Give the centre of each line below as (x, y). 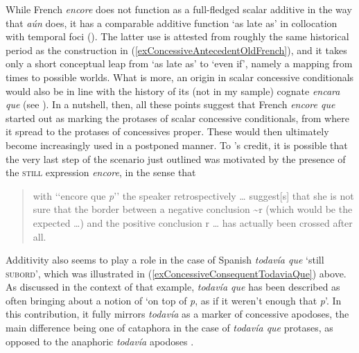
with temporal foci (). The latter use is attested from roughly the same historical (177, 36)
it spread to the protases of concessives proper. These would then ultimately (167, 131)
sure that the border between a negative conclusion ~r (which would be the (193, 209)
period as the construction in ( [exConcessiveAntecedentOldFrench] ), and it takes (176, 50)
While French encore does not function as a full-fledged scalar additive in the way (179, 9)
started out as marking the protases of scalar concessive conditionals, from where (177, 118)
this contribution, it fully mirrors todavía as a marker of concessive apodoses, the (177, 314)
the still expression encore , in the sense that (101, 172)
